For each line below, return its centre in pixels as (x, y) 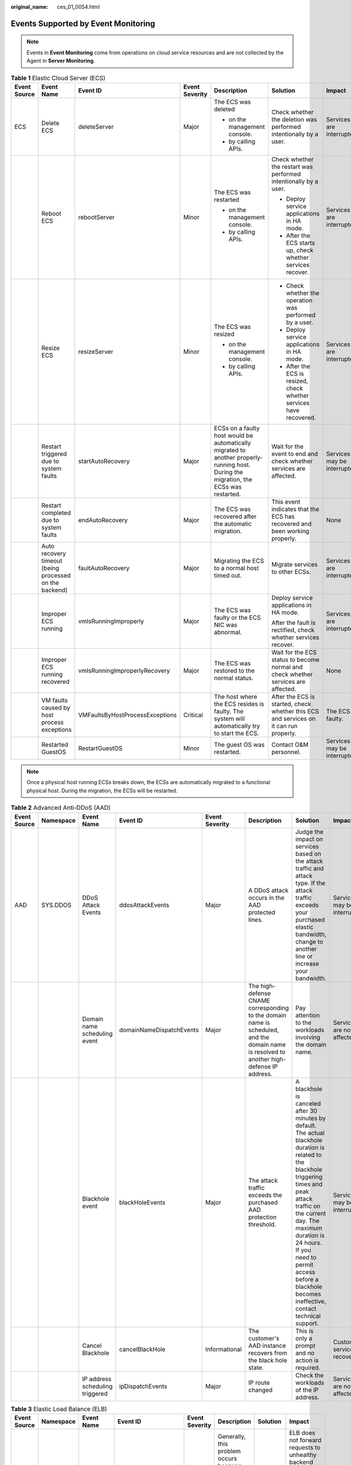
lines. (256, 919)
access (305, 1272)
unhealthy (303, 1454)
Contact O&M (290, 744)
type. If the (311, 883)
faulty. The (229, 711)
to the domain (267, 1015)
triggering (309, 1177)
